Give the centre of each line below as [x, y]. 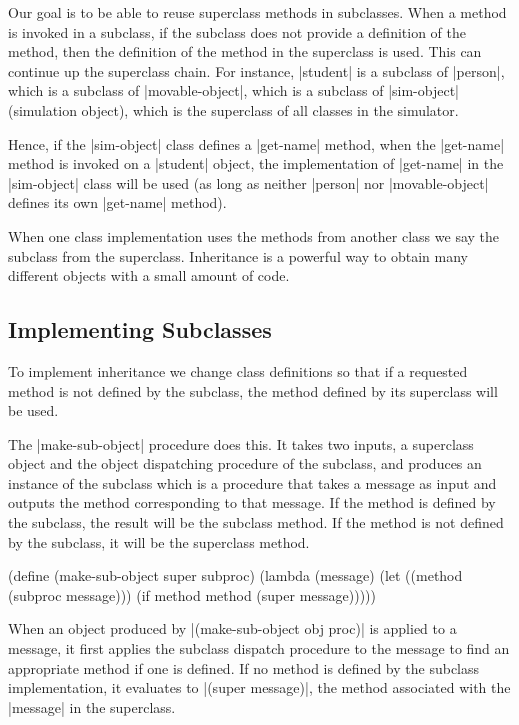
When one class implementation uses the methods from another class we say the [254, 235]
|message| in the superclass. [92, 706]
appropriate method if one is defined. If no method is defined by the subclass [244, 667]
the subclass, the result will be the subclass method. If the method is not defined [256, 522]
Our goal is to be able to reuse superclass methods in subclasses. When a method [257, 12]
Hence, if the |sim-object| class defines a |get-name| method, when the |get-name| [256, 143]
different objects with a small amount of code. [149, 275]
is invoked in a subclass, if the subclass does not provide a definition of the [237, 31]
